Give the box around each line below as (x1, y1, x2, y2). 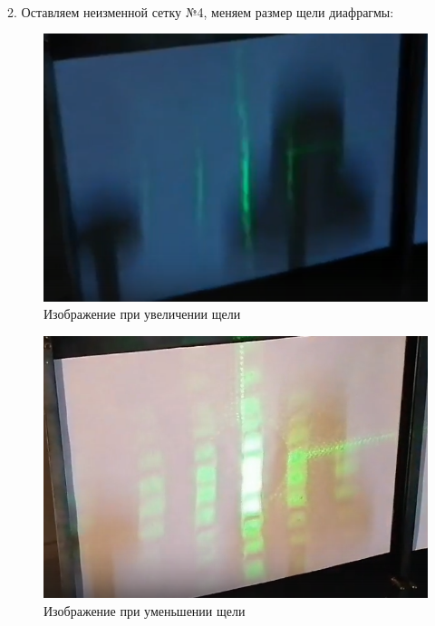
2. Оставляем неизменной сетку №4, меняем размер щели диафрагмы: (7, 2, 394, 21)
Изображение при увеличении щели (43, 304, 241, 323)
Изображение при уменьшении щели (43, 601, 246, 620)
